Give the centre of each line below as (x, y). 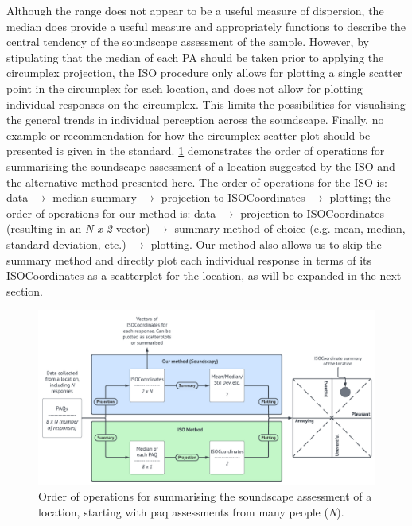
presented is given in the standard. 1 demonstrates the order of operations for (196, 151)
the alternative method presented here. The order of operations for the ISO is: (197, 182)
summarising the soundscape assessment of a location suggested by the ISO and (201, 166)
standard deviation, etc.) (66, 244)
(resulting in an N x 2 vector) (78, 228)
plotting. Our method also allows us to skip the (266, 244)
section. (25, 290)
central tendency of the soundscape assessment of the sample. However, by (188, 42)
